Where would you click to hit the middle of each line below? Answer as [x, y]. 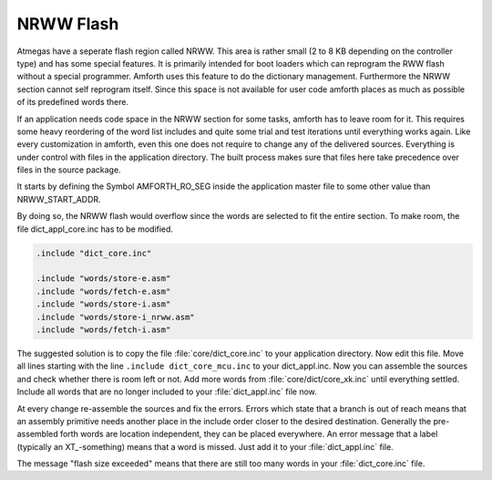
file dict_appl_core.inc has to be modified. [95, 229]
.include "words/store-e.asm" [103, 279]
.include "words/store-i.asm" [103, 304]
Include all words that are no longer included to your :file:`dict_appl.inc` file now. [167, 391]
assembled [37, 434]
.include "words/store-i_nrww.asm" [115, 317]
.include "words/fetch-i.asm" [103, 329]
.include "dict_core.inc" [94, 253]
